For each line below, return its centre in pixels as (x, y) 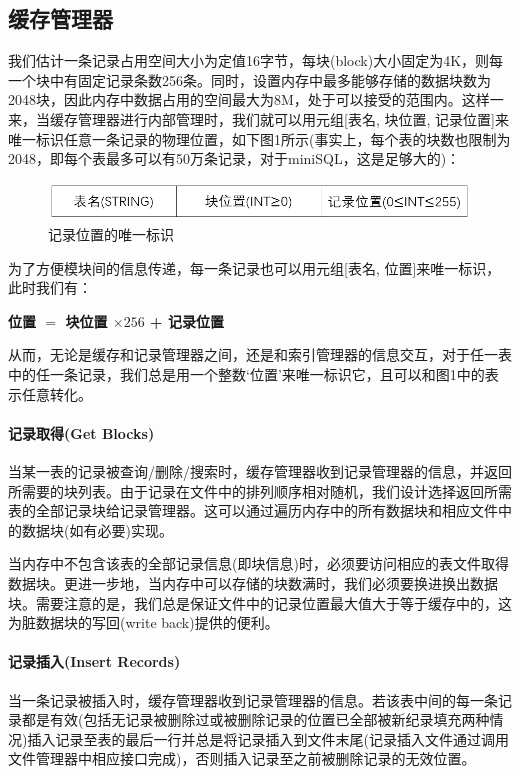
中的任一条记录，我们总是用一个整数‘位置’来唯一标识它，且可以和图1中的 (246, 374)
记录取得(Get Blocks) (81, 432)
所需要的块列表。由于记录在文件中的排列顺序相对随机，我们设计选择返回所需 (260, 490)
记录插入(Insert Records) (94, 661)
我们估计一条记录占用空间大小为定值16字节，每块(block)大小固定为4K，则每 (256, 60)
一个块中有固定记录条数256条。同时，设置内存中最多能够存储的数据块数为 (249, 79)
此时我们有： (50, 287)
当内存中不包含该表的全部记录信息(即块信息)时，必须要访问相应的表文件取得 (258, 563)
